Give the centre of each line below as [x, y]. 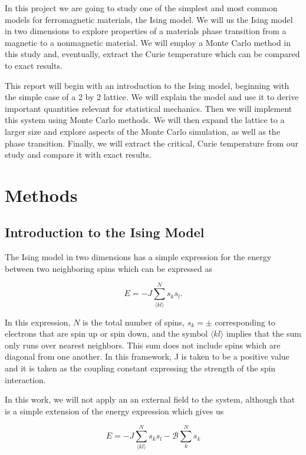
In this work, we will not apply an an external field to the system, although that [150, 399]
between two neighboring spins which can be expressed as [108, 268]
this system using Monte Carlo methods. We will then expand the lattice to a [145, 120]
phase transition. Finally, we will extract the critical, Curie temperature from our [152, 143]
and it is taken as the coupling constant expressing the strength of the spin [140, 368]
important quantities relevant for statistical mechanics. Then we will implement [149, 108]
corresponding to [245, 322]
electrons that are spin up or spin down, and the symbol [106, 333]
